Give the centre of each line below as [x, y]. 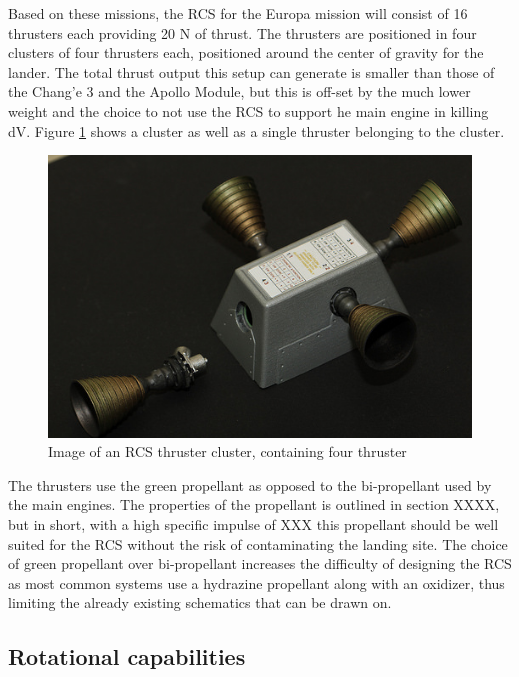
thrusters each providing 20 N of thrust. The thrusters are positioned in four [242, 32]
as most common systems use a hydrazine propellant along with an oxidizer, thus [256, 582]
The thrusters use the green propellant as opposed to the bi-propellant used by [250, 484]
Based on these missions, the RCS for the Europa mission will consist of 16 [238, 13]
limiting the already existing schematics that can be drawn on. [200, 602]
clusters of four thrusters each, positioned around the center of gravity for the [246, 52]
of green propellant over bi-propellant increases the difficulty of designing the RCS [260, 563]
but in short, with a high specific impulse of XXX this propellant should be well [253, 523]
